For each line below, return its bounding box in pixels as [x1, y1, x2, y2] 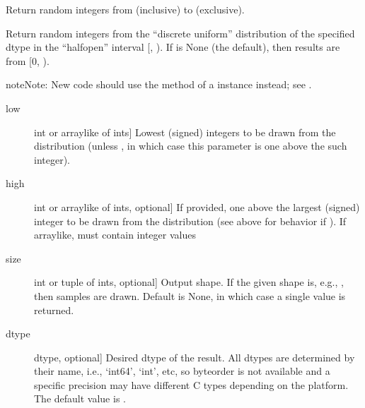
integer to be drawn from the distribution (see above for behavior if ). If [34, 213, 347, 228]
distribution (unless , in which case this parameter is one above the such [34, 138, 347, 153]
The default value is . [34, 391, 126, 406]
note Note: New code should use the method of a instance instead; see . [6, 77, 312, 92]
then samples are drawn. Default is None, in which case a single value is [34, 288, 346, 303]
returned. [34, 302, 74, 317]
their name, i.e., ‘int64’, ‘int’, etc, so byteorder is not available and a [34, 364, 330, 378]
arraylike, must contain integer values [34, 227, 196, 242]
